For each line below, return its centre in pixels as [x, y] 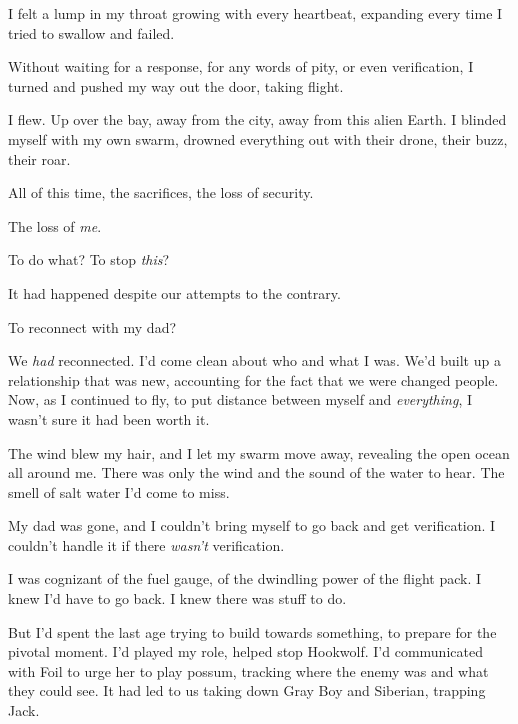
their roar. [39, 158]
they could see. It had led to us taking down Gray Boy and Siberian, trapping [247, 690]
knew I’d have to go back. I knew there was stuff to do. [177, 598]
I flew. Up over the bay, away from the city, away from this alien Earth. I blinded [257, 119]
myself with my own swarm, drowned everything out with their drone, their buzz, [258, 138]
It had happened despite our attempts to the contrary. [174, 292]
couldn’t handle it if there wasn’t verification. [146, 544]
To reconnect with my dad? [92, 326]
